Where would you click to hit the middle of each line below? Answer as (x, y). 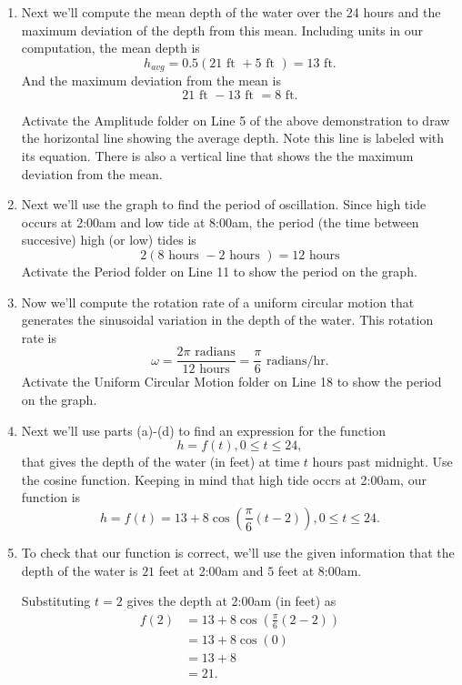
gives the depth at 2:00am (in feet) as (231, 601)
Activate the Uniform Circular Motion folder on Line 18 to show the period (231, 382)
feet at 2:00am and (211, 570)
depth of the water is (80, 570)
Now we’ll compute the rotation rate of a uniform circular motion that (218, 302)
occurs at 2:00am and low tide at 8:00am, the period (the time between (220, 222)
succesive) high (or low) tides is (109, 240)
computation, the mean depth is (110, 48)
